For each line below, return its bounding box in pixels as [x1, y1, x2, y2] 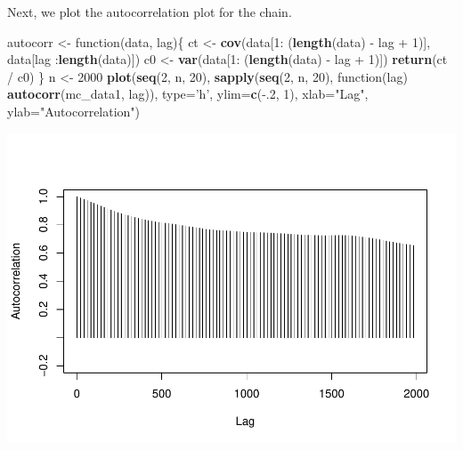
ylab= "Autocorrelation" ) [7, 101, 141, 120]
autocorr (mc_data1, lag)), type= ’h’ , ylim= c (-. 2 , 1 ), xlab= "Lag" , [7, 84, 369, 103]
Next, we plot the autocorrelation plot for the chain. [7, 3, 292, 20]
